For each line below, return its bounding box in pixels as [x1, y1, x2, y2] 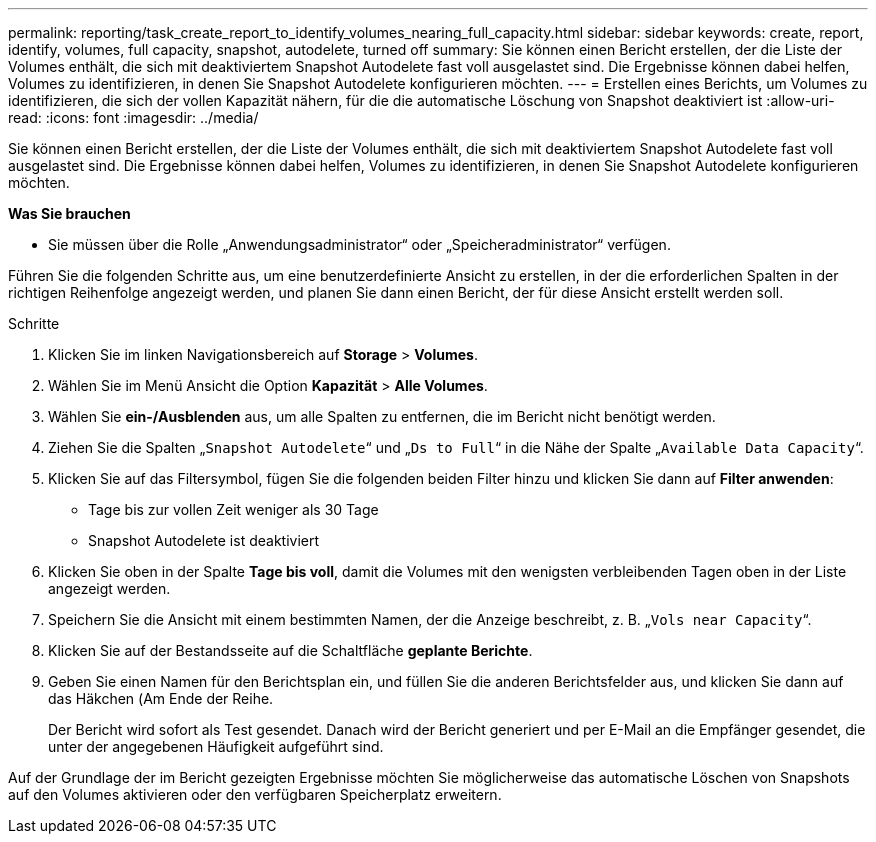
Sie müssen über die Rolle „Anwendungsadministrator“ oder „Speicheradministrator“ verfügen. [48, 236, 671, 253]
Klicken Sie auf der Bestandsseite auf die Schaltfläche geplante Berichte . [48, 642, 533, 659]
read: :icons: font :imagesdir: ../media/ [8, 109, 259, 126]
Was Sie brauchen [8, 205, 131, 222]
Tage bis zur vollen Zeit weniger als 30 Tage [88, 501, 379, 518]
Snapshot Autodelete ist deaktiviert [88, 532, 320, 549]
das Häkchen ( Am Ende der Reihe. [48, 690, 274, 707]
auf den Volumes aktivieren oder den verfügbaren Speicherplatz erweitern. [8, 786, 502, 803]
